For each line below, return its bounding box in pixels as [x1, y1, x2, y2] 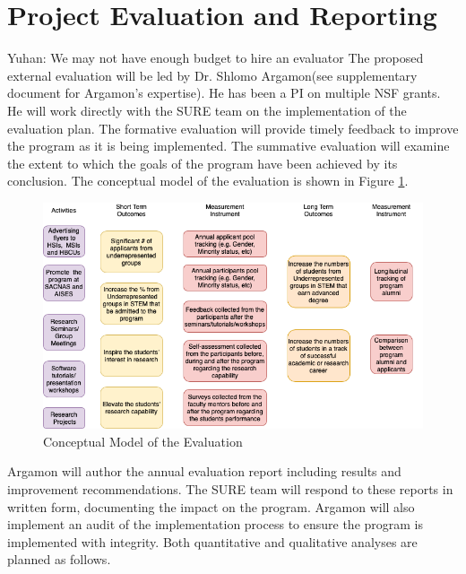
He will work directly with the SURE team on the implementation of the [7, 100, 407, 119]
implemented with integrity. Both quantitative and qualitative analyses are [7, 532, 418, 551]
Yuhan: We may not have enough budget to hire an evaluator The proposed [7, 48, 424, 67]
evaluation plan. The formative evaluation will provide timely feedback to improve [7, 118, 459, 137]
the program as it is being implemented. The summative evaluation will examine [7, 136, 450, 155]
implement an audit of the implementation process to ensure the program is [7, 515, 424, 534]
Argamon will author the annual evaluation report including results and [7, 462, 401, 481]
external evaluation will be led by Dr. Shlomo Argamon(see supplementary [7, 65, 418, 84]
